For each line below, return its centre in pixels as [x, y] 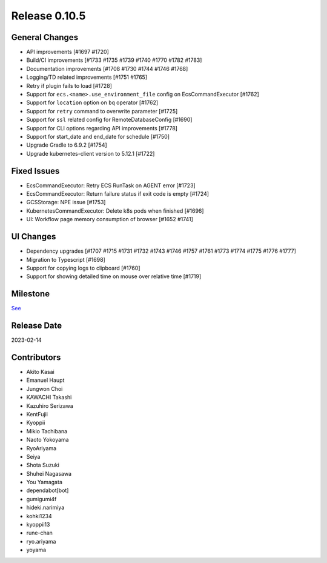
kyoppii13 [38, 525]
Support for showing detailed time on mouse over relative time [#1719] [114, 276]
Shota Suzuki [43, 465]
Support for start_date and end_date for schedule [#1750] [98, 136]
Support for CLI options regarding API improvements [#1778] [102, 128]
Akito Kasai [40, 372]
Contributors [36, 357]
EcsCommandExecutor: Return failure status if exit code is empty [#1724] [117, 194]
